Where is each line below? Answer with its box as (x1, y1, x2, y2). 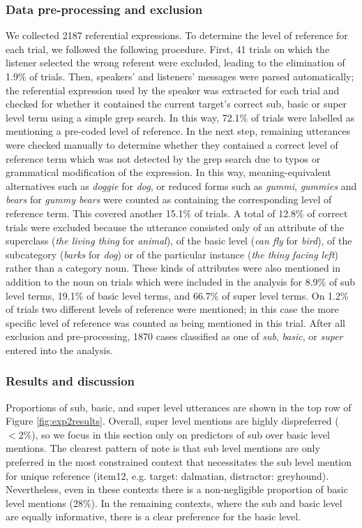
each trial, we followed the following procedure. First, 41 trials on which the (6, 41, 330, 56)
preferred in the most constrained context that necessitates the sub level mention (6, 455, 352, 469)
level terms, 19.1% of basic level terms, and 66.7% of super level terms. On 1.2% (6, 288, 349, 302)
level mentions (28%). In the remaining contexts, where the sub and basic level (6, 495, 342, 510)
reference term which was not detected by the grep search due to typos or (6, 151, 321, 166)
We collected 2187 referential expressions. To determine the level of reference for (6, 28, 348, 43)
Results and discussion (6, 372, 135, 390)
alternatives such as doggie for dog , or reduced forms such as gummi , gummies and (6, 178, 357, 193)
